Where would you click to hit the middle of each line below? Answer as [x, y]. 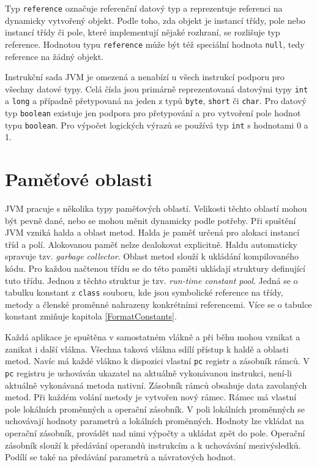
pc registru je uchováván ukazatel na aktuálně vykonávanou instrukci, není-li [148, 372]
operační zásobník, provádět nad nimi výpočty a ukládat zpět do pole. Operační [155, 432]
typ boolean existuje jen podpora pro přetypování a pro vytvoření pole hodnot [153, 113]
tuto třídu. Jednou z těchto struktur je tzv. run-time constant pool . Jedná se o [151, 280]
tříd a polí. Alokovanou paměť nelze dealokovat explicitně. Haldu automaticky [151, 244]
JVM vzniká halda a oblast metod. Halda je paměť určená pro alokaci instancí [152, 232]
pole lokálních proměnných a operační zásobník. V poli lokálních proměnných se [155, 409]
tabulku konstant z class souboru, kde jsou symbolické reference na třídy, [144, 292]
